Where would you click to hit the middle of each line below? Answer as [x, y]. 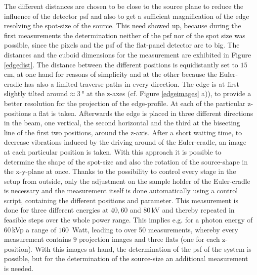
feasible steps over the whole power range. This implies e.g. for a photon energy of [128, 220]
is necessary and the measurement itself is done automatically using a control [121, 191]
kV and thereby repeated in [193, 210]
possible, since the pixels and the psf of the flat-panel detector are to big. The [122, 45]
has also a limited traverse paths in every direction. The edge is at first [132, 83]
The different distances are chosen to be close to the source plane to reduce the [124, 6]
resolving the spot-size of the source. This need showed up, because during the [123, 26]
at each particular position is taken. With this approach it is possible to [113, 151]
